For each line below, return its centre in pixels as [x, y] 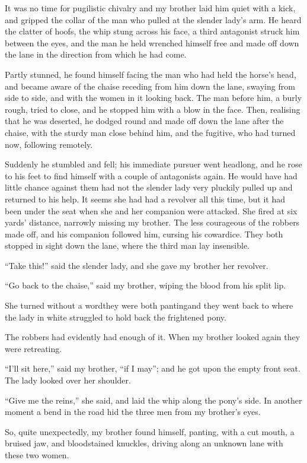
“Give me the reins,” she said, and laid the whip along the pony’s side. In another [153, 400]
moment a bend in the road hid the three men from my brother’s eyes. [133, 412]
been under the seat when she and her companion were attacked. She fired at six [151, 210]
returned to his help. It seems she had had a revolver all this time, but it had [145, 199]
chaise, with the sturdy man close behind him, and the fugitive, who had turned [150, 132]
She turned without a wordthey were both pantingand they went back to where [149, 305]
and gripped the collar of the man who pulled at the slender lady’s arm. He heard [153, 19]
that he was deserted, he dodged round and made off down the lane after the [144, 121]
